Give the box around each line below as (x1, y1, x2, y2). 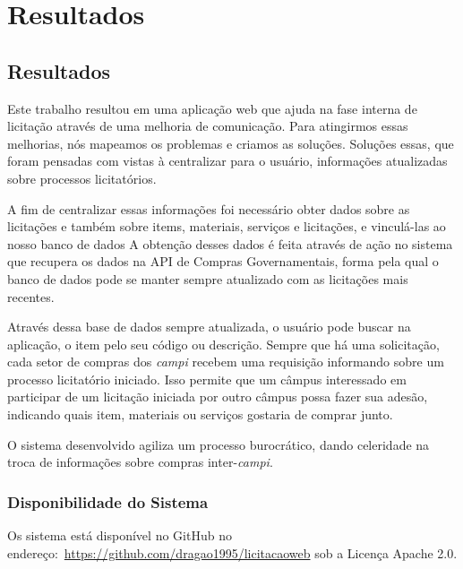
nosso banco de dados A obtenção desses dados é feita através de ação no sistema (7, 234, 453, 253)
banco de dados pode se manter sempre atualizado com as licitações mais (7, 269, 408, 288)
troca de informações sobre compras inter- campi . (7, 453, 273, 471)
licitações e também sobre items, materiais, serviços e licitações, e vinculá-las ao (7, 217, 446, 236)
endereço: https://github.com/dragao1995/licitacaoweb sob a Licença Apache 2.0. (7, 543, 458, 562)
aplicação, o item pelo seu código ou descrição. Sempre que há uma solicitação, (7, 334, 440, 353)
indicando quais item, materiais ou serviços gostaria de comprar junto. (7, 405, 393, 424)
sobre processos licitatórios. (7, 168, 157, 187)
